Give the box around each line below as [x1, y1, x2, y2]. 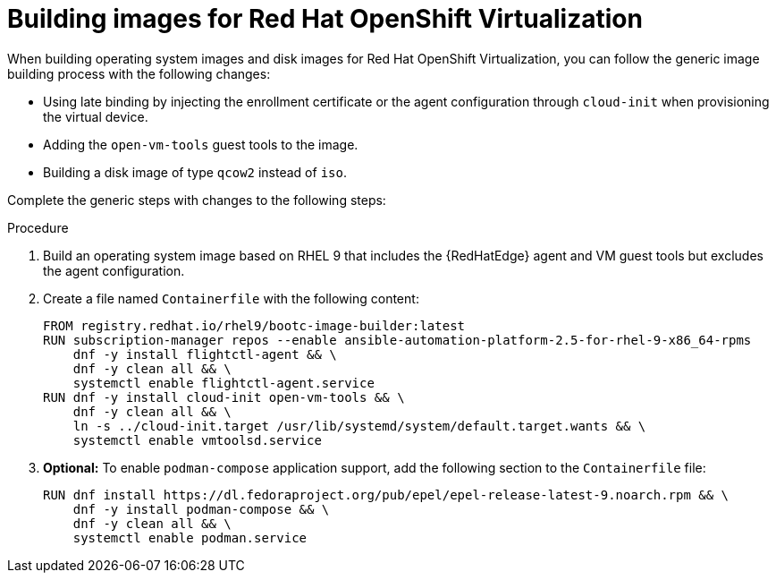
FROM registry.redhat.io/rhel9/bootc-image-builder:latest [43, 318, 466, 333]
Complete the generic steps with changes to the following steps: [7, 192, 386, 208]
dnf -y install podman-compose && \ [72, 501, 330, 516]
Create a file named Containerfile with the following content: [43, 290, 419, 306]
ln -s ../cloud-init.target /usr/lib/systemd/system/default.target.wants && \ [72, 418, 646, 433]
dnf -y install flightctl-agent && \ [72, 346, 337, 362]
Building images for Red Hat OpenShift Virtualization [7, 4, 643, 34]
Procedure [7, 219, 69, 235]
